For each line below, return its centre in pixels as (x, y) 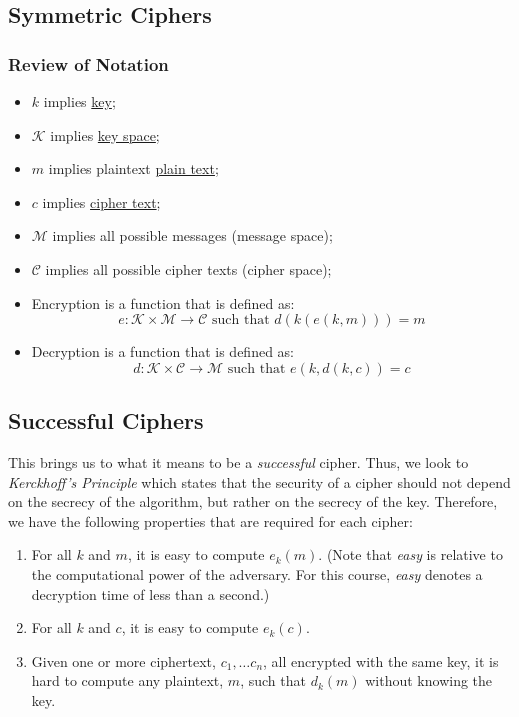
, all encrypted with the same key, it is (381, 660)
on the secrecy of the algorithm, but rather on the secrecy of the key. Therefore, (253, 501)
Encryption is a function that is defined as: (163, 302)
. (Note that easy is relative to (410, 554)
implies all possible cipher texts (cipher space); (188, 268)
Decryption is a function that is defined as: (163, 351)
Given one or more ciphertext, (123, 660)
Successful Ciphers (106, 420)
